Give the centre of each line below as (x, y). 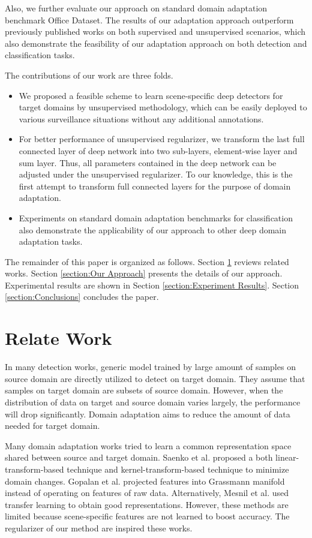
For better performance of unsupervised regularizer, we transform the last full (162, 139)
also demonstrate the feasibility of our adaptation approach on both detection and (156, 43)
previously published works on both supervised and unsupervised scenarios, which (155, 31)
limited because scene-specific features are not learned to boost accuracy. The (147, 516)
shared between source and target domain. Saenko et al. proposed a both (139, 457)
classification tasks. (40, 55)
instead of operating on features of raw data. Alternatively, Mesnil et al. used (147, 493)
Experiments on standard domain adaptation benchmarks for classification (156, 217)
